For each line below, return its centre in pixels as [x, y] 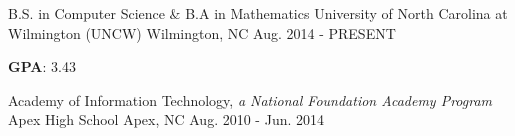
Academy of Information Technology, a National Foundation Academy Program [250, 99]
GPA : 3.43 [42, 66]
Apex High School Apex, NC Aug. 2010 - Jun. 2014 [166, 119]
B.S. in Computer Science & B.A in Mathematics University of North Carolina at [258, 13]
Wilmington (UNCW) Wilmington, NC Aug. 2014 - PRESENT [202, 32]
